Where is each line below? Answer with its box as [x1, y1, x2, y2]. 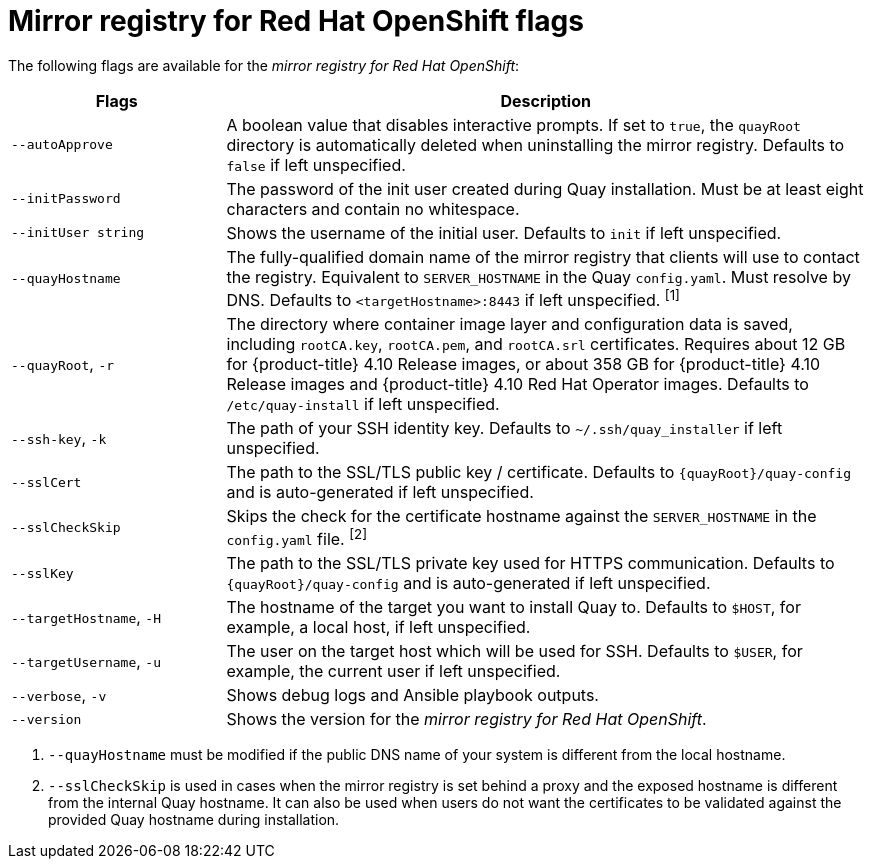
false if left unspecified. [226, 154, 406, 175]
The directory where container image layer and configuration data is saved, [226, 314, 793, 335]
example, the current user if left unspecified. [226, 661, 561, 682]
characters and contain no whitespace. [226, 198, 520, 219]
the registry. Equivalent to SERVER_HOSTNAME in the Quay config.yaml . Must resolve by [226, 266, 851, 287]
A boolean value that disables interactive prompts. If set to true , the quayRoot [226, 114, 801, 135]
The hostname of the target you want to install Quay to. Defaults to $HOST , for [226, 597, 801, 618]
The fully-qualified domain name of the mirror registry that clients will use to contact [226, 246, 860, 267]
